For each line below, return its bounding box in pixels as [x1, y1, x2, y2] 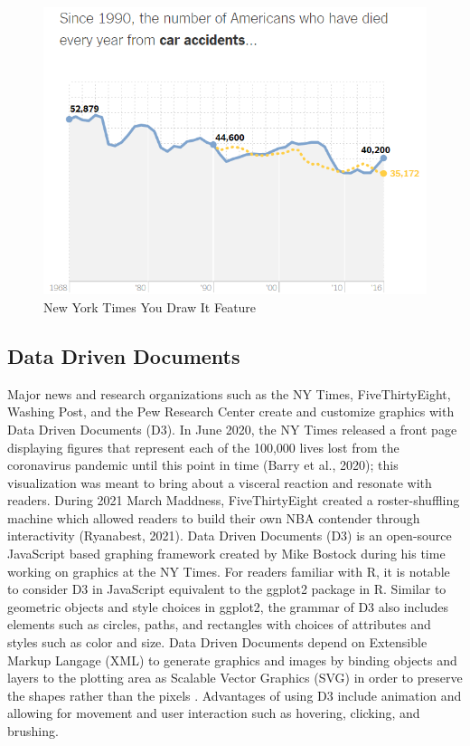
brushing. [7, 722, 59, 741]
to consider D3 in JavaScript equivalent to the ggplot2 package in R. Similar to [7, 579, 446, 598]
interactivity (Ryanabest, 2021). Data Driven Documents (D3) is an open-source [7, 526, 452, 545]
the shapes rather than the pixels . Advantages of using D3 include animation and [7, 685, 462, 704]
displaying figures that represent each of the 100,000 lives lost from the [7, 437, 399, 456]
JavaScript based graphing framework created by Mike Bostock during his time [7, 544, 446, 563]
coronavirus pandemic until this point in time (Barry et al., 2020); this [7, 455, 399, 474]
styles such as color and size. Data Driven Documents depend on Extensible [7, 633, 428, 652]
